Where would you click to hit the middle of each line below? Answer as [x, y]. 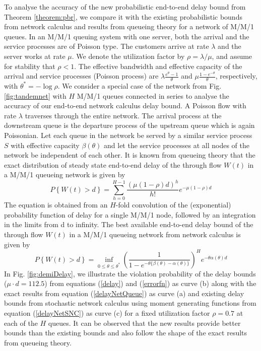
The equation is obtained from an [56, 205]
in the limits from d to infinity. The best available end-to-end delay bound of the [129, 224]
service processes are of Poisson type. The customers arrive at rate [107, 46]
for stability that [30, 66]
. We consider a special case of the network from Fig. [140, 85]
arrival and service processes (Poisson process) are [81, 76]
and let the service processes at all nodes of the [177, 145]
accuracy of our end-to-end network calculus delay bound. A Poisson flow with [125, 106]
